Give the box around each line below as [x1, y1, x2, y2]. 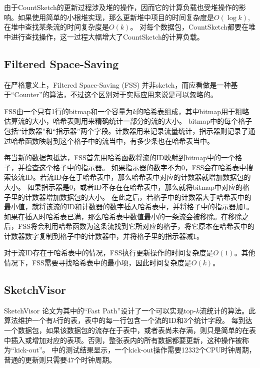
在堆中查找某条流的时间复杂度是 [4, 22, 109, 32]
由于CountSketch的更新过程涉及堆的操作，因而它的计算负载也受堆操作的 [4, 2, 239, 12]
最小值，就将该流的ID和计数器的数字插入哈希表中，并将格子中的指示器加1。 [4, 201, 253, 212]
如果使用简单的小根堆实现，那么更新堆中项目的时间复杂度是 [17, 12, 214, 22]
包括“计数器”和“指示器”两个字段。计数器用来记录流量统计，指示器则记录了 [4, 125, 248, 136]
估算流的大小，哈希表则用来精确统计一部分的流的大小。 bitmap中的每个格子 [4, 116, 252, 126]
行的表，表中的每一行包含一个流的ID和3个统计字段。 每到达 [56, 315, 252, 325]
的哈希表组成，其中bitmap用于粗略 [136, 106, 249, 116]
